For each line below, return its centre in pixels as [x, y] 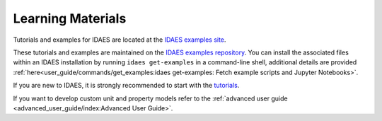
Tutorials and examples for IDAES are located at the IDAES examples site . [120, 40]
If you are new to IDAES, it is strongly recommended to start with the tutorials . [126, 86]
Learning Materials [70, 18]
